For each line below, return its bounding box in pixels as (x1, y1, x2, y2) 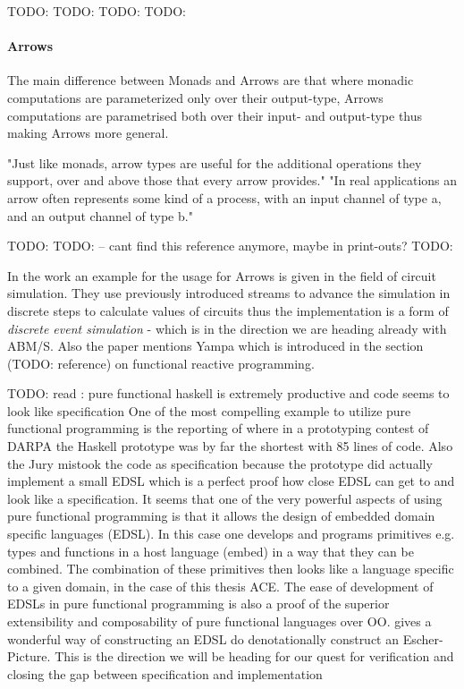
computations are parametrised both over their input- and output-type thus (7, 106, 423, 124)
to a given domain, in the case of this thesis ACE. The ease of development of (7, 576, 434, 595)
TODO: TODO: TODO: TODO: (7, 2, 186, 20)
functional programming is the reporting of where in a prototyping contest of (7, 419, 429, 438)
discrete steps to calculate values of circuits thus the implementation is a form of (7, 301, 449, 319)
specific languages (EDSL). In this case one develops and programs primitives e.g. (7, 524, 455, 543)
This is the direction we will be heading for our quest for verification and (55, 647, 454, 666)
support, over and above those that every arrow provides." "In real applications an (7, 171, 458, 190)
